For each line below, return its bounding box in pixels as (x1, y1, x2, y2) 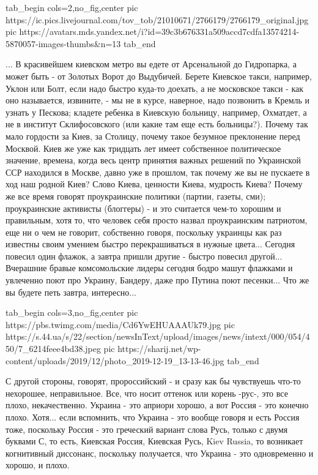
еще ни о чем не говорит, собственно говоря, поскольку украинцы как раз (6, 225, 282, 238)
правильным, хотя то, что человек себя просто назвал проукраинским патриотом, (6, 214, 308, 226)
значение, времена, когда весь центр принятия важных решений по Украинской (6, 154, 301, 166)
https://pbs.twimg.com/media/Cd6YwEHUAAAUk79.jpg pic (6, 318, 235, 331)
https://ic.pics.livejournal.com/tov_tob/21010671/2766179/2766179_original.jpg (6, 13, 309, 26)
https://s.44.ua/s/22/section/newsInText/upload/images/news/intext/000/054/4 (6, 330, 310, 343)
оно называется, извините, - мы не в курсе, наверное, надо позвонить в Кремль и (6, 94, 310, 107)
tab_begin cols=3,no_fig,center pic (6, 306, 138, 319)
